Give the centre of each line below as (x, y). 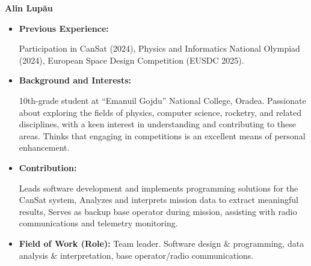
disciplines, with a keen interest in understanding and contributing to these (158, 124)
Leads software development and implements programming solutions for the (159, 188)
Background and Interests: (75, 80)
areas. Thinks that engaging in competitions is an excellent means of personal (162, 135)
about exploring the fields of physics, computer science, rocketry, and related (160, 112)
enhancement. (44, 147)
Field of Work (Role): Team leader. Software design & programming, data (162, 243)
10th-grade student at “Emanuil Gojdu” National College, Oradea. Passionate (162, 100)
